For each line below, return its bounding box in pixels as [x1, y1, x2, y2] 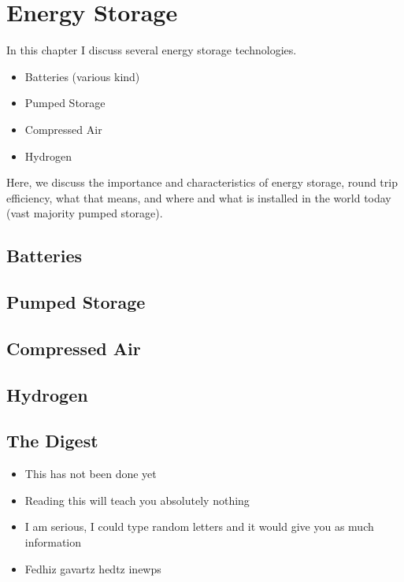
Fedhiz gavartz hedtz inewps [24, 560, 161, 576]
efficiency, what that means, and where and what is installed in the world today [6, 189, 391, 206]
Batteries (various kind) [24, 68, 140, 84]
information [24, 533, 82, 550]
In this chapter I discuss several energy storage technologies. [6, 42, 297, 58]
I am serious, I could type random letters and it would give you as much [24, 518, 374, 535]
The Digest [6, 428, 98, 453]
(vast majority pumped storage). [6, 205, 163, 221]
